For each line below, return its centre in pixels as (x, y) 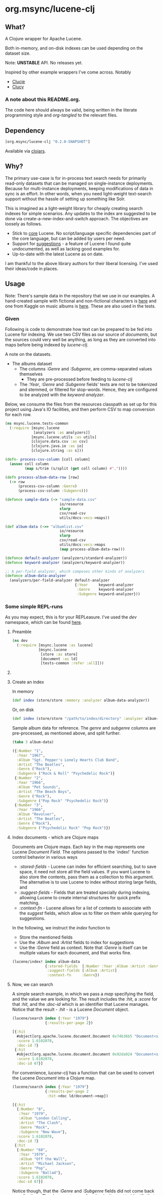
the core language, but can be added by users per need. (69, 238)
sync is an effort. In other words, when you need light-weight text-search (78, 193)
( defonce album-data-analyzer (36, 576)
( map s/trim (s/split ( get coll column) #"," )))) (76, 468)
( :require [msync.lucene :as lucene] (55, 645)
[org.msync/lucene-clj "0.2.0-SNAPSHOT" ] (48, 142)
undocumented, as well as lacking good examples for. (66, 249)
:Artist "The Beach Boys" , (44, 791)
